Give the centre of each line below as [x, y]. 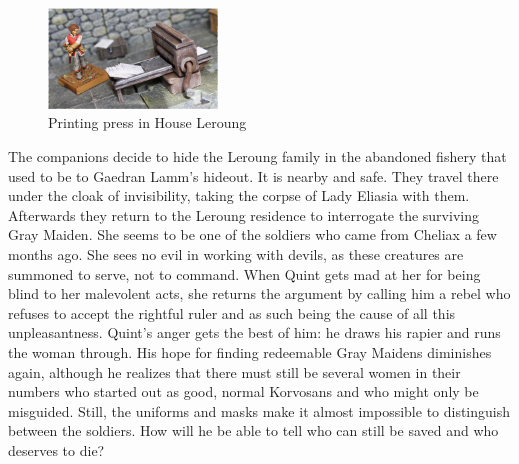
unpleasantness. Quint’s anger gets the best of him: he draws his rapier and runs [254, 332]
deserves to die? [56, 449]
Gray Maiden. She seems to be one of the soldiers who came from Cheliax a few [252, 234]
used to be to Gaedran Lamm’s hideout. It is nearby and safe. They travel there [253, 175]
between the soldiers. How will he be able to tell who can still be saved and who [253, 430]
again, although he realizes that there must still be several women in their [234, 371]
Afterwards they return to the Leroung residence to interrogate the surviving [243, 214]
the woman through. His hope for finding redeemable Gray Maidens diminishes [250, 351]
